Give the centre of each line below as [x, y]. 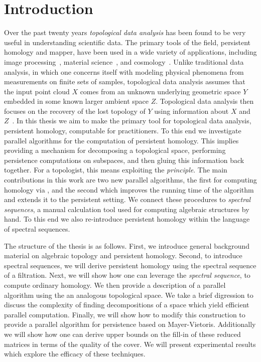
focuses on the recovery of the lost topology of [75, 111]
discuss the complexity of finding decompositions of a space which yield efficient [127, 305]
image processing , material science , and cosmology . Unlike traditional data [124, 61]
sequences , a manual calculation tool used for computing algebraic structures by [127, 209]
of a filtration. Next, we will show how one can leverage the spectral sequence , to [127, 275]
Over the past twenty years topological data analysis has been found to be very [125, 32]
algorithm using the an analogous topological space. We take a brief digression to [129, 295]
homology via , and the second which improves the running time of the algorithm [129, 189]
